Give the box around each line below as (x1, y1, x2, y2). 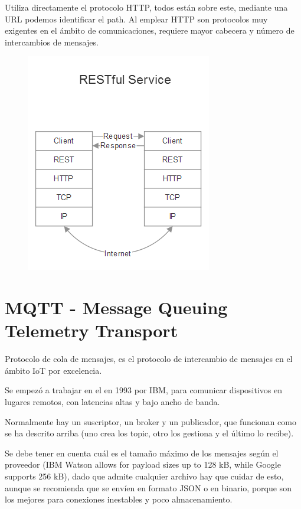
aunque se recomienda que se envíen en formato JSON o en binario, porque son (5, 481, 292, 494)
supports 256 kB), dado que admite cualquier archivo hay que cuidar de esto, (5, 470, 284, 482)
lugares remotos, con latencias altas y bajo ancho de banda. (5, 396, 220, 408)
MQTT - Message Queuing (5, 295, 228, 319)
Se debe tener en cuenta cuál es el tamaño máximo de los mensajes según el (5, 446, 279, 459)
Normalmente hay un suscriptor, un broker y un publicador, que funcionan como (5, 415, 296, 428)
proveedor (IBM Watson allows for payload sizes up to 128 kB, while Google (5, 458, 281, 471)
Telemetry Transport (5, 318, 178, 342)
